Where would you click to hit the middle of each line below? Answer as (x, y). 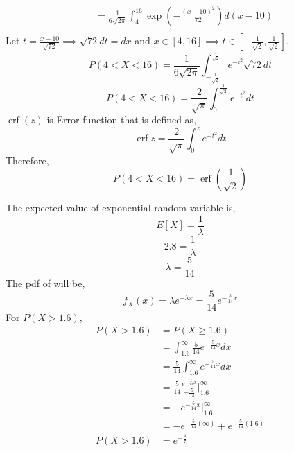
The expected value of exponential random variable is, (121, 208)
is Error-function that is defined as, (122, 120)
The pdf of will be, (45, 283)
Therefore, (27, 160)
